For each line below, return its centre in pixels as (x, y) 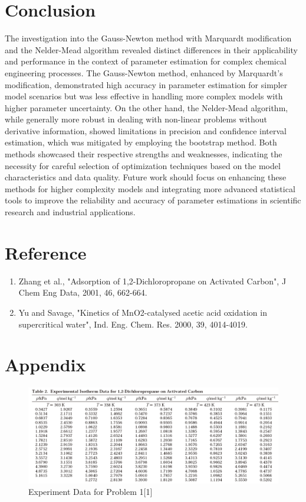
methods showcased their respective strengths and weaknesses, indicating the (144, 154)
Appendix (45, 365)
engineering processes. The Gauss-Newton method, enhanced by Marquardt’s (144, 72)
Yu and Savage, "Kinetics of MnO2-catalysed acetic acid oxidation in (143, 312)
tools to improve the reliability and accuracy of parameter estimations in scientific (153, 200)
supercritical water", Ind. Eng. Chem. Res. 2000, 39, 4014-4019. (133, 324)
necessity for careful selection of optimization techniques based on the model (143, 165)
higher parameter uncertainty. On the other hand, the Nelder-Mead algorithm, (147, 107)
